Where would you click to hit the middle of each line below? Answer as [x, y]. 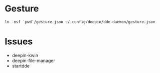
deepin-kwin [25, 55]
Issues [19, 41]
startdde [21, 66]
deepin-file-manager [34, 61]
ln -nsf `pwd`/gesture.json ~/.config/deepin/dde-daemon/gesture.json [80, 22]
